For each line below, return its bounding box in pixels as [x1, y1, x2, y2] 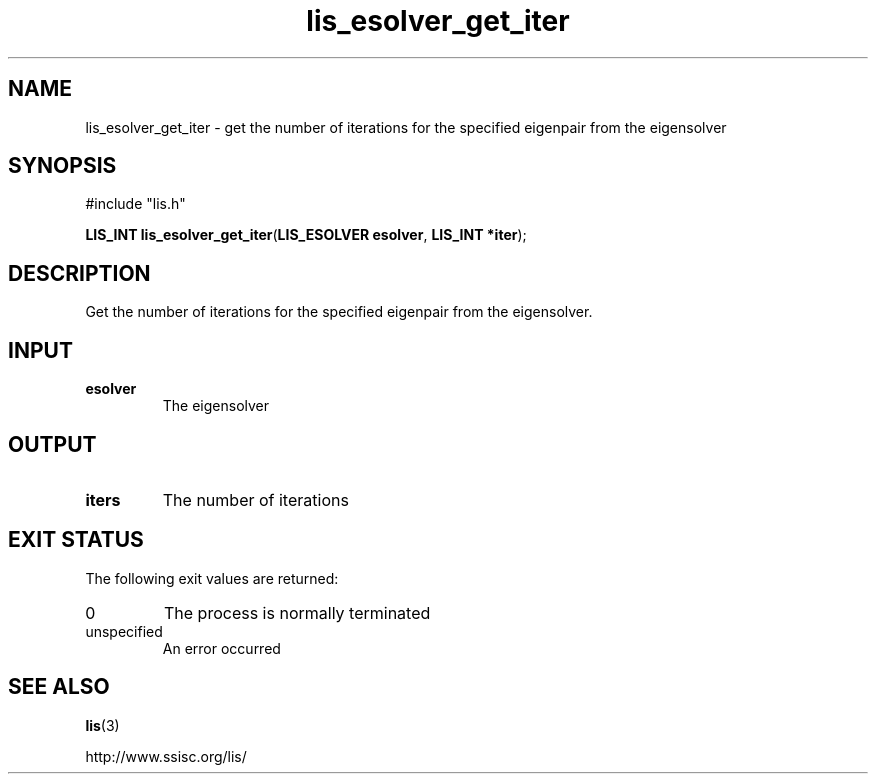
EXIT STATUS [8, 527, 144, 553]
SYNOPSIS [8, 153, 117, 179]
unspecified [85, 622, 163, 640]
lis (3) [85, 716, 120, 734]
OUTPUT [8, 431, 97, 457]
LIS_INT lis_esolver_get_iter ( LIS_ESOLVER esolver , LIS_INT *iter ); [85, 226, 527, 244]
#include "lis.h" [85, 195, 186, 213]
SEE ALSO [8, 674, 110, 700]
